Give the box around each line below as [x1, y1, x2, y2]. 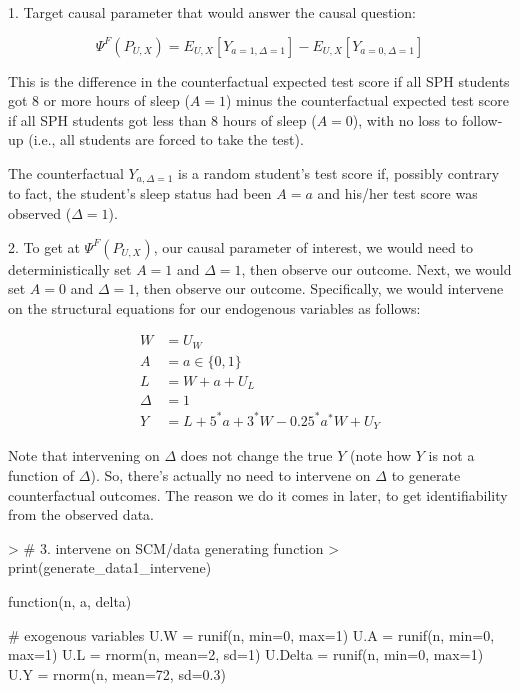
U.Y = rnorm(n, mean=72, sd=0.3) [8, 663, 226, 684]
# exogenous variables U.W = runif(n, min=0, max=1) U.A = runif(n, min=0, [8, 624, 495, 645]
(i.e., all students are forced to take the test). [28, 129, 304, 150]
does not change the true [180, 445, 333, 466]
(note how [349, 445, 412, 466]
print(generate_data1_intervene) [8, 557, 212, 578]
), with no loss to [352, 109, 458, 130]
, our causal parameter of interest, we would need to [153, 236, 473, 257]
